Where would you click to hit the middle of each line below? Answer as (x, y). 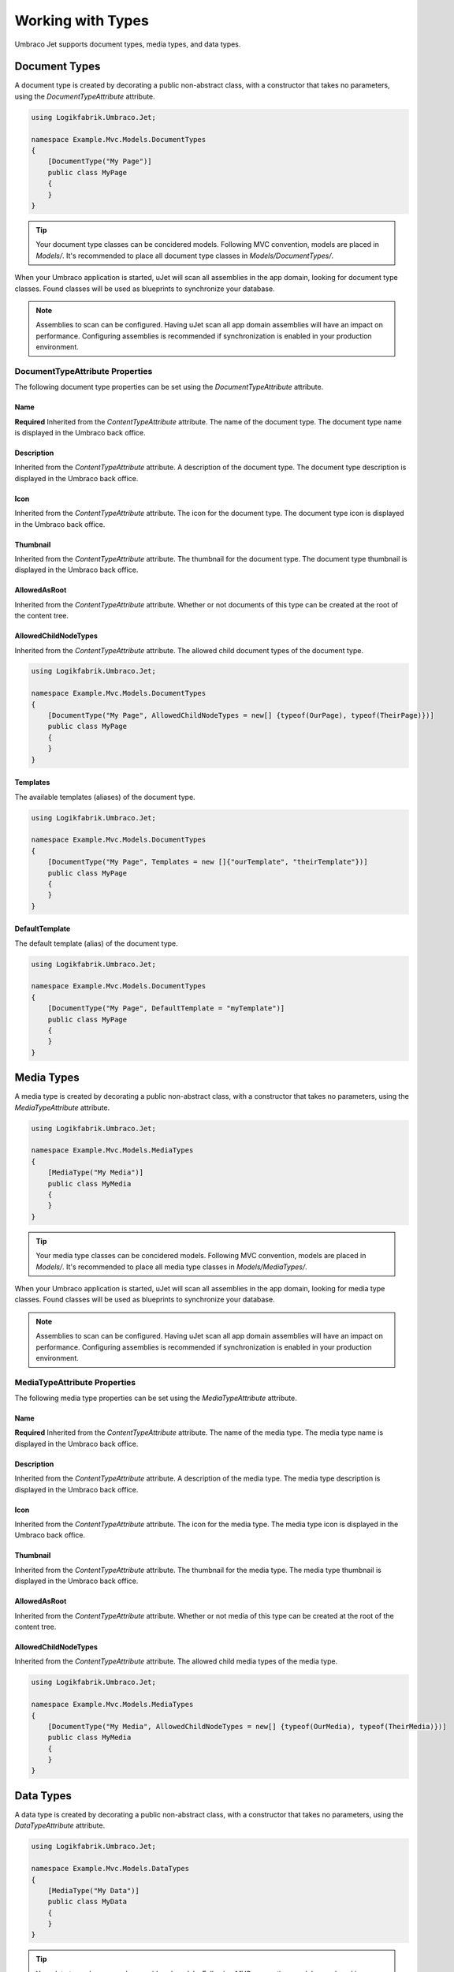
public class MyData (87, 1902)
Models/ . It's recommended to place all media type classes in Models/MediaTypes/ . (171, 1267)
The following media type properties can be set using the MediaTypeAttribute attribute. (156, 1398)
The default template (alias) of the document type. (97, 943)
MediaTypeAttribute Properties (75, 1382)
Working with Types (82, 21)
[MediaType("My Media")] (96, 1173)
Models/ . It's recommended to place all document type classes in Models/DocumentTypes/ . (185, 256)
